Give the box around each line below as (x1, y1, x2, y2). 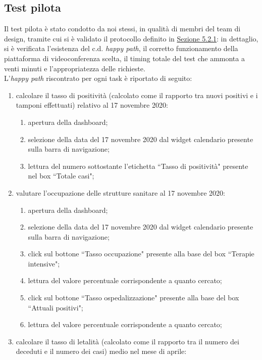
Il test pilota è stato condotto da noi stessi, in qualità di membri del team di (4, 23, 241, 34)
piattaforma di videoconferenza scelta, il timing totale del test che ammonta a (4, 53, 245, 63)
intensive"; (28, 258, 60, 268)
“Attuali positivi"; (28, 302, 83, 312)
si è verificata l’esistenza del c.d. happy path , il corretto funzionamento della (4, 43, 238, 54)
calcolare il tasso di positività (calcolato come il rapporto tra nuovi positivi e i (16, 89, 258, 100)
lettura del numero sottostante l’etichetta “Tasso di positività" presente (28, 160, 248, 171)
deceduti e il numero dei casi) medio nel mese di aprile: (16, 346, 187, 356)
